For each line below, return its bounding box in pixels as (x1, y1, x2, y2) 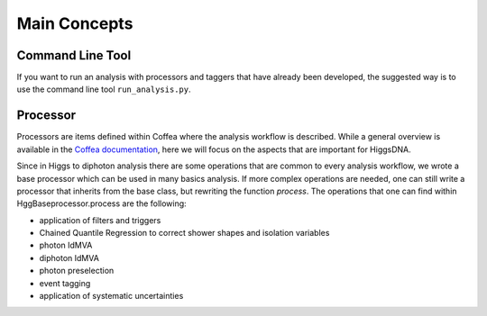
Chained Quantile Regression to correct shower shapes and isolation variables (39, 228, 330, 239)
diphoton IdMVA (39, 252, 99, 263)
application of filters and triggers (39, 214, 161, 225)
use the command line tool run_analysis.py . (16, 84, 191, 95)
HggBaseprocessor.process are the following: (16, 198, 187, 209)
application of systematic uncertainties (39, 291, 184, 302)
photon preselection (39, 266, 115, 276)
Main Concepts (16, 14, 133, 33)
